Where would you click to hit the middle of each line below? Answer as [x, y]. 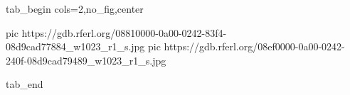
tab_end [25, 84]
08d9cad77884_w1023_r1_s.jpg [75, 46]
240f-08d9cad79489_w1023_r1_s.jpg [86, 60]
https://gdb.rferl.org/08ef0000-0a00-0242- [254, 46]
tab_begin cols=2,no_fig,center [75, 9]
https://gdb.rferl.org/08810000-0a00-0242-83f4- [124, 32]
